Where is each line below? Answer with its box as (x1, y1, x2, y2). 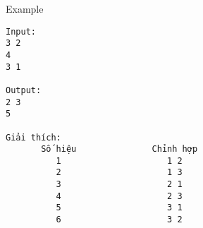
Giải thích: (6, 132, 61, 143)
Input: (6, 26, 36, 37)
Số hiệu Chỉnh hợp (41, 144, 198, 155)
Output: (6, 85, 42, 95)
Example (6, 1, 44, 16)
